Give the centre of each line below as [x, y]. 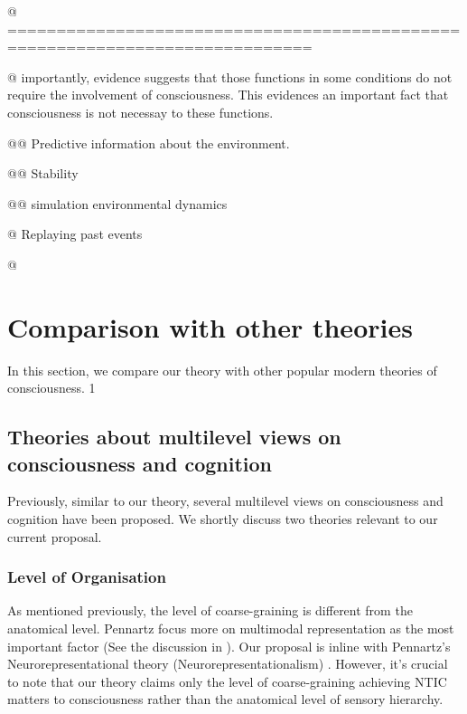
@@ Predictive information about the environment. [149, 143]
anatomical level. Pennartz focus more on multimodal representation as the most [231, 628]
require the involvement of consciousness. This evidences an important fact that [228, 95]
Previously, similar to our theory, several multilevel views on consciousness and [225, 501]
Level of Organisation [87, 577]
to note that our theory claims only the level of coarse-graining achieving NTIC [227, 681]
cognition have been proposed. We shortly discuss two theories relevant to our [223, 519]
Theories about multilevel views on [174, 437]
